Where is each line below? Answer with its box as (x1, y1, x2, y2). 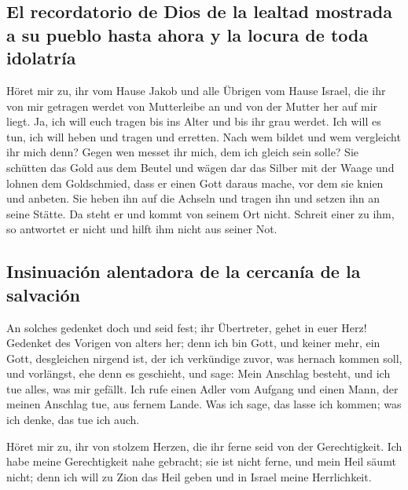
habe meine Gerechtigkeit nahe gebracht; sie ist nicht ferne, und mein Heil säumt (6, 453, 396, 470)
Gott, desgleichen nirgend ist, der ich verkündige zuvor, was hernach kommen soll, (6, 349, 402, 366)
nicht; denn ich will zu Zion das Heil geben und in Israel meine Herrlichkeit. (6, 468, 372, 485)
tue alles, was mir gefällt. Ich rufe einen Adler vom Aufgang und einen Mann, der (6, 380, 399, 397)
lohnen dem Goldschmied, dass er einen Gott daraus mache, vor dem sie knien (6, 174, 384, 191)
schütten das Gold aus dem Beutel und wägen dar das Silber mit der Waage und (6, 159, 395, 175)
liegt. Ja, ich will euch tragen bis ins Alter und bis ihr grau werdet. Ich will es (6, 113, 381, 130)
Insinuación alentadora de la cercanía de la (6, 259, 361, 283)
